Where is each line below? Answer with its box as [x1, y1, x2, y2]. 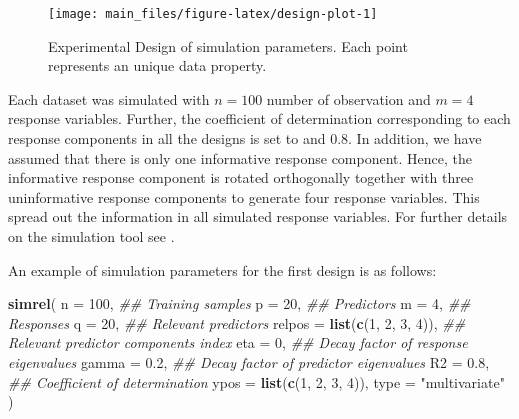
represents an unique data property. [48, 55, 267, 76]
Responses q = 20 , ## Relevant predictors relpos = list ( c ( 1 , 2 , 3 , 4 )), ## [8, 312, 466, 333]
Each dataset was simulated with [8, 88, 210, 109]
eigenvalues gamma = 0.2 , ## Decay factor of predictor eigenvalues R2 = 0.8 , [8, 351, 490, 372]
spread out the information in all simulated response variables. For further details [8, 206, 508, 227]
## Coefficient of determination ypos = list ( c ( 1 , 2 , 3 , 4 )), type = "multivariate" [8, 371, 505, 392]
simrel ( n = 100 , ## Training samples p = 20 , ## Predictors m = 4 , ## [8, 293, 471, 314]
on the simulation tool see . [8, 226, 175, 246]
